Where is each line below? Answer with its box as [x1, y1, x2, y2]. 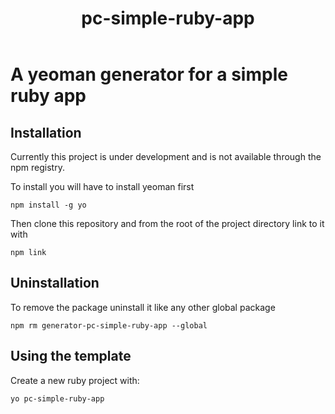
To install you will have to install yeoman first [10, 181, 195, 192]
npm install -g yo [10, 200, 87, 210]
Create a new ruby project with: [10, 374, 140, 386]
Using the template [10, 348, 132, 365]
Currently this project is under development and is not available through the [10, 151, 322, 162]
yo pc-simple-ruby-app [10, 393, 105, 404]
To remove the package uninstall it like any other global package [10, 301, 276, 313]
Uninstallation [10, 275, 100, 292]
